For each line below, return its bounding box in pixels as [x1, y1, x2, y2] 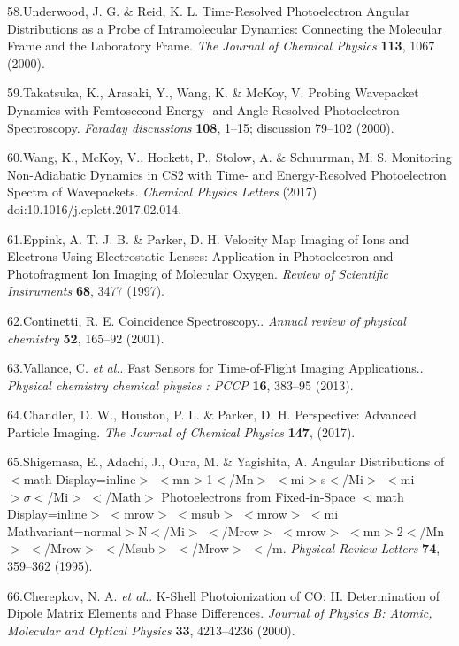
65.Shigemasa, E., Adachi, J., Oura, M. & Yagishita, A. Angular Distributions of [7, 452, 445, 471]
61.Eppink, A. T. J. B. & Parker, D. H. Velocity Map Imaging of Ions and [7, 229, 409, 248]
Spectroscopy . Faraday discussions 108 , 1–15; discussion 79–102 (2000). [7, 118, 394, 136]
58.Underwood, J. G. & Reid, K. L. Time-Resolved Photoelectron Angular [7, 2, 410, 19]
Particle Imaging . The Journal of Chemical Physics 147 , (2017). [7, 422, 356, 441]
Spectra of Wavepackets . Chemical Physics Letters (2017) [7, 182, 317, 201]
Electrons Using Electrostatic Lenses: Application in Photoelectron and [7, 247, 394, 265]
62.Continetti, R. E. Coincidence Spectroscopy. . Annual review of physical [7, 311, 406, 329]
